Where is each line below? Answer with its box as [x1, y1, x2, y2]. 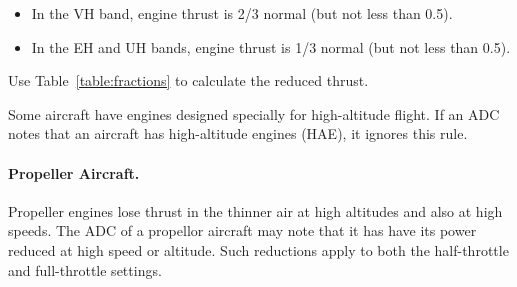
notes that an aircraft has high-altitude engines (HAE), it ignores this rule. [8, 123, 468, 144]
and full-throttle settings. [8, 259, 162, 280]
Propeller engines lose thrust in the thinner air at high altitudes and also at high [8, 200, 503, 221]
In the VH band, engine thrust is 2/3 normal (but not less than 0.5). [31, 3, 453, 23]
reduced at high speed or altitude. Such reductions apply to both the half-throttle [8, 239, 509, 260]
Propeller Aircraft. [8, 162, 140, 183]
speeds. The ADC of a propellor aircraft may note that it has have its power [8, 220, 477, 241]
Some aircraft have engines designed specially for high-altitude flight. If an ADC [8, 103, 500, 124]
